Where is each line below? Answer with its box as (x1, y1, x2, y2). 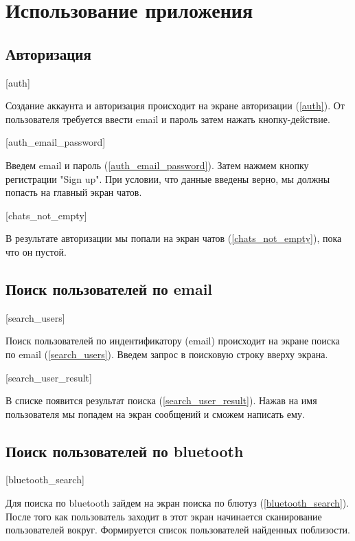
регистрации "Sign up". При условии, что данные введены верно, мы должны (5, 171, 330, 186)
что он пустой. (5, 244, 67, 258)
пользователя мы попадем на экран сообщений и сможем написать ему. (5, 406, 305, 421)
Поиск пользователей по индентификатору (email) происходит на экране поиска (5, 333, 340, 348)
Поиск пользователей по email (5, 278, 213, 299)
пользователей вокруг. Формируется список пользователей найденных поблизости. (5, 522, 350, 537)
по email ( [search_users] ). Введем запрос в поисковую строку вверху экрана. (5, 346, 328, 361)
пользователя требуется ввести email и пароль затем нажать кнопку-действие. (5, 111, 330, 126)
